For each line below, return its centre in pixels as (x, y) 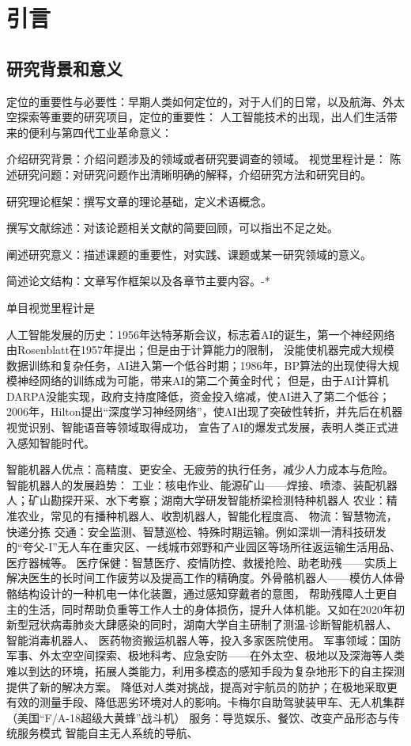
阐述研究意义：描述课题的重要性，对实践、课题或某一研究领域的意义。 (189, 254)
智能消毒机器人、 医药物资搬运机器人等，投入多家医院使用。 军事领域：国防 (204, 639)
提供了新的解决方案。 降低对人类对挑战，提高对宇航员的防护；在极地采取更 (202, 686)
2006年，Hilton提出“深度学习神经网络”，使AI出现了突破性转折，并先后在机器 (205, 411)
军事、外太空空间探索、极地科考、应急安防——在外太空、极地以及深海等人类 (205, 655)
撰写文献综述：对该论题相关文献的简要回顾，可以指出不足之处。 (172, 228)
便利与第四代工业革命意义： (100, 132)
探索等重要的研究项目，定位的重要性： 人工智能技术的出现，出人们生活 (202, 117)
